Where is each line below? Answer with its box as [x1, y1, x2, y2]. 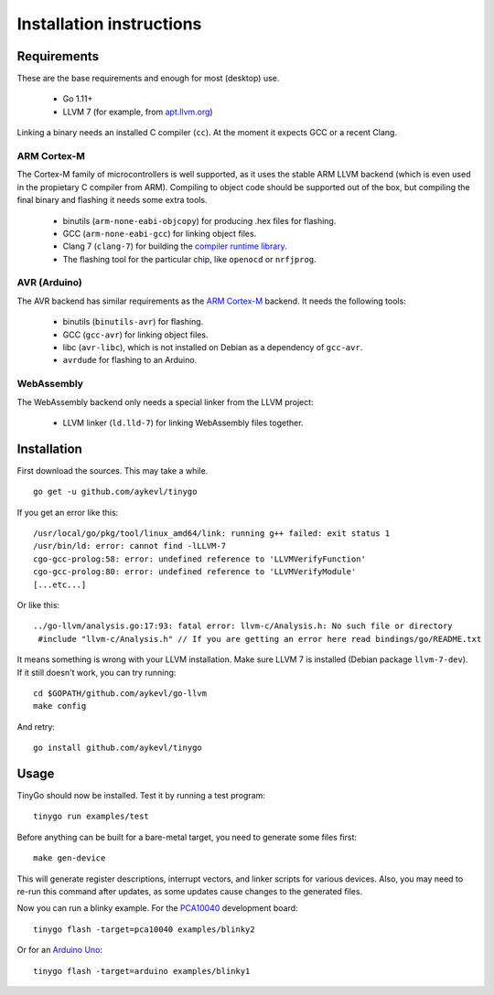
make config [33, 701, 87, 711]
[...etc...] [33, 579, 87, 590]
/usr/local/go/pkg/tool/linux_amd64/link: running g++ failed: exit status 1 [33, 529, 391, 539]
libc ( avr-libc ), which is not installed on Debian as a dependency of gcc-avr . [62, 342, 363, 353]
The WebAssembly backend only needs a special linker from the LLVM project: [16, 396, 315, 407]
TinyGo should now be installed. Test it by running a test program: [16, 790, 265, 801]
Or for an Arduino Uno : [16, 945, 103, 956]
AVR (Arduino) [16, 276, 82, 289]
